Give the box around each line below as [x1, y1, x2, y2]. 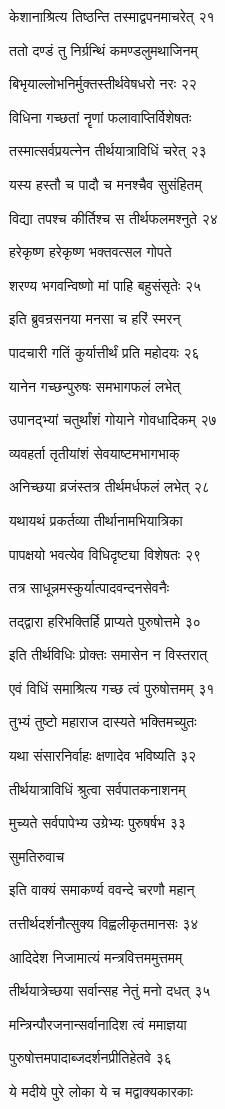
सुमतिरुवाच [9, 845, 65, 866]
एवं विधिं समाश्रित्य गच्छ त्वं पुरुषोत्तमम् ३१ [9, 677, 215, 698]
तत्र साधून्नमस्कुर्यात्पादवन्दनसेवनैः [9, 577, 170, 598]
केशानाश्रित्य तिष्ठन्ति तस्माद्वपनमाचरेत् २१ [9, 6, 215, 26]
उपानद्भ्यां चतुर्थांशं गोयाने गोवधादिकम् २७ [9, 409, 217, 430]
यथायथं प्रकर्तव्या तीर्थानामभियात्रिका [9, 509, 183, 530]
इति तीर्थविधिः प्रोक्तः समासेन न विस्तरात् [9, 644, 208, 665]
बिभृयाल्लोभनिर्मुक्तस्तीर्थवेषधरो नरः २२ [9, 73, 197, 94]
